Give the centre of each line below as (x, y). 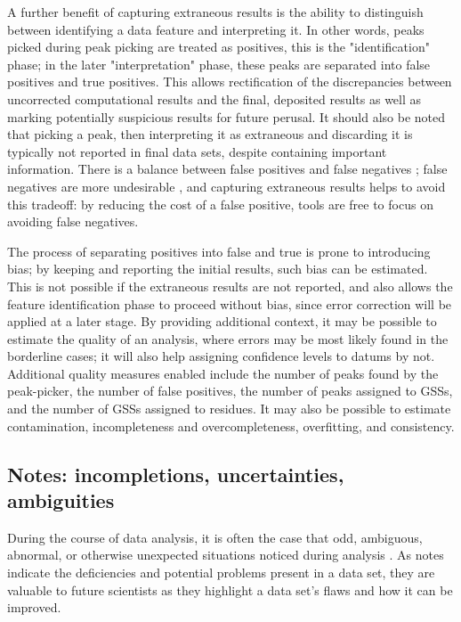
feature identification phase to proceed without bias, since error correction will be (230, 303)
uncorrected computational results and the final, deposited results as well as (214, 98)
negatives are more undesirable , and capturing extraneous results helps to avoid (226, 186)
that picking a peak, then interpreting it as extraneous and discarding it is (210, 134)
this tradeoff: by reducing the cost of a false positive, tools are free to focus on (220, 204)
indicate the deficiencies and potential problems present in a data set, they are (221, 573)
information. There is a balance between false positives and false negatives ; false (227, 169)
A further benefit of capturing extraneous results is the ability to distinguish (215, 12)
